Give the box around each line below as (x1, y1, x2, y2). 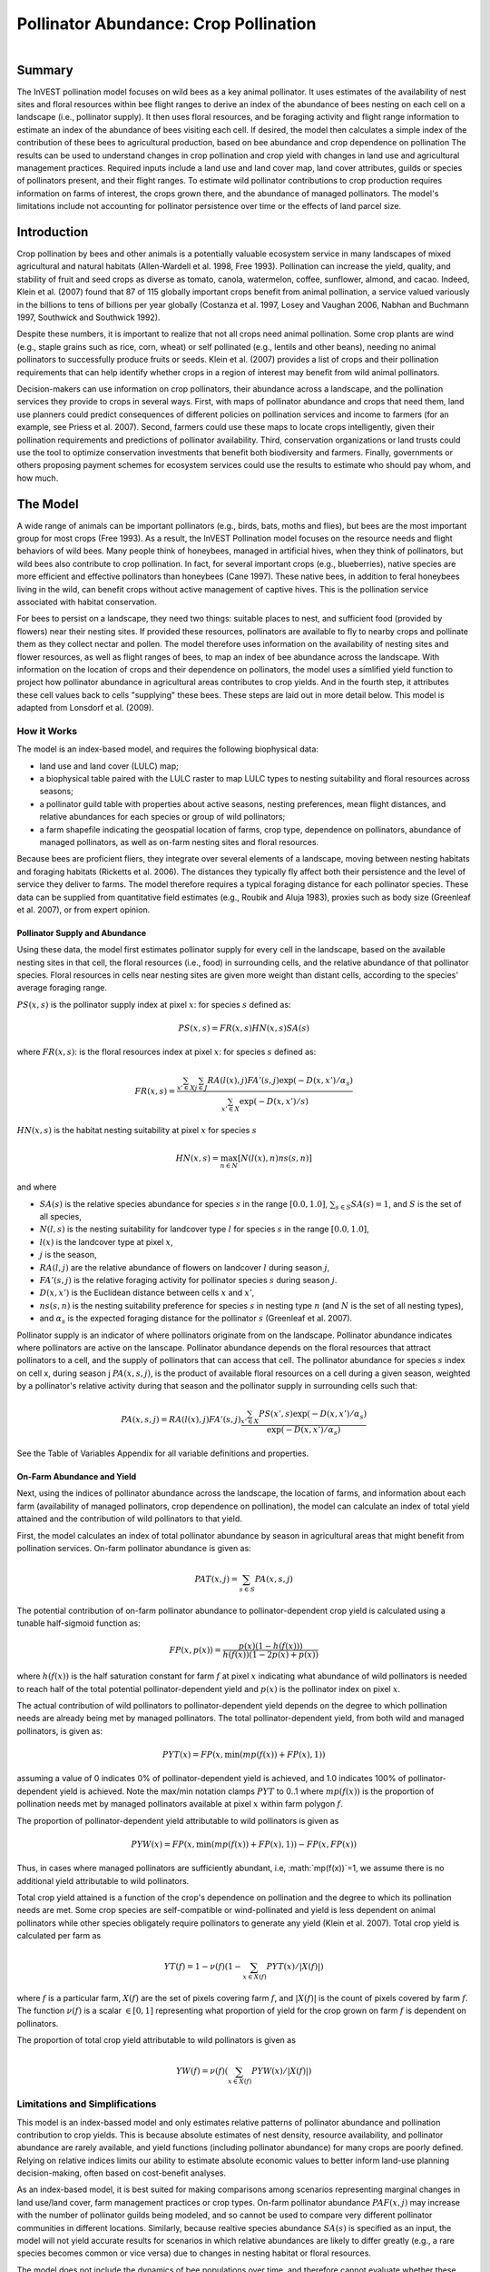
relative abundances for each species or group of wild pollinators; (39, 812, 286, 822)
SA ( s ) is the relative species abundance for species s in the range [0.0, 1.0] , (39, 1198, 328, 1209)
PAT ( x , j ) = (194, 1574, 239, 1585)
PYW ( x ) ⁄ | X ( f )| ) (250, 2066, 312, 2077)
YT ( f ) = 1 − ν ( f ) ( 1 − (163, 1961, 242, 1972)
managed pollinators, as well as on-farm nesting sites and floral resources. (39, 836, 319, 847)
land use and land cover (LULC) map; (39, 760, 179, 772)
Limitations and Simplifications (16, 2098, 157, 2110)
